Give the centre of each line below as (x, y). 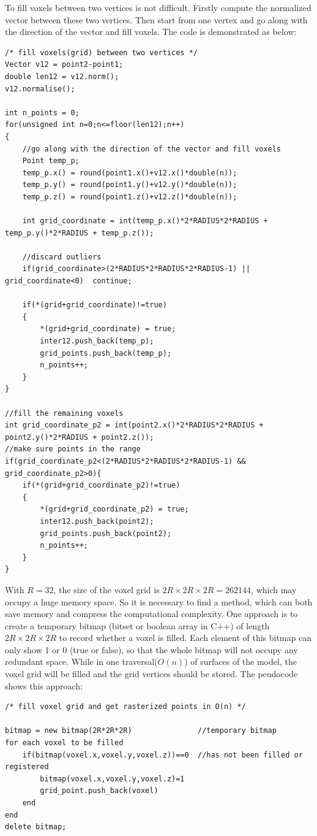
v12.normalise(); (40, 89)
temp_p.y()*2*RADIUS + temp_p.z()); (80, 233)
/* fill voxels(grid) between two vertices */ (101, 52)
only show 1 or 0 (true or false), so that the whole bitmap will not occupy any (151, 649)
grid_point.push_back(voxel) (99, 791)
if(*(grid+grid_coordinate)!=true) (95, 305)
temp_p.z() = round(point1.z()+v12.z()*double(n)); (130, 197)
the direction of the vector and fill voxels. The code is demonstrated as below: (151, 32)
